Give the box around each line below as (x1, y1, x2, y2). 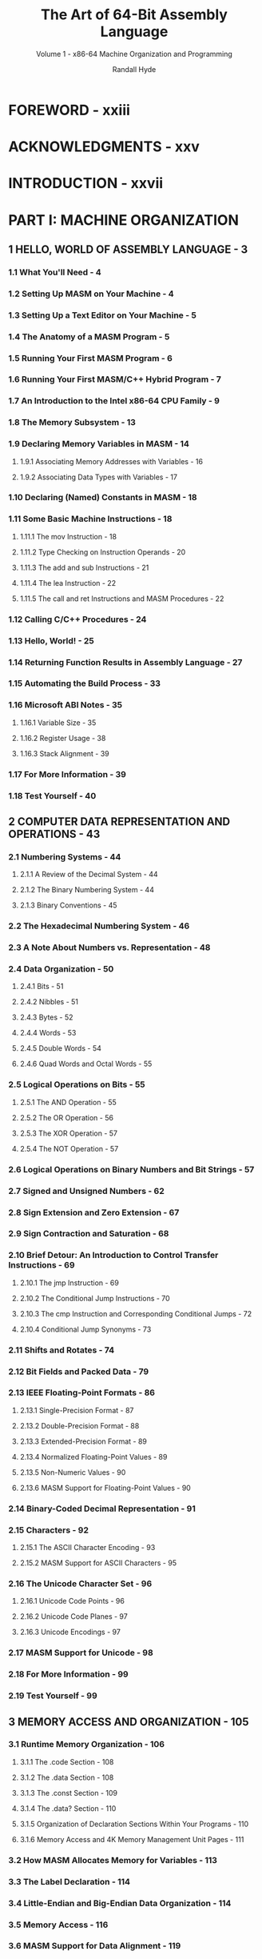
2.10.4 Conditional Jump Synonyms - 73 (19, 1324, 152, 1334)
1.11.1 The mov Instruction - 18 (19, 531, 117, 541)
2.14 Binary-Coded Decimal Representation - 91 (8, 1503, 196, 1514)
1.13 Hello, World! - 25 (8, 635, 94, 646)
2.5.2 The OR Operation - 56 (19, 1112, 114, 1122)
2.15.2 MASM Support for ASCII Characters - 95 (19, 1558, 177, 1568)
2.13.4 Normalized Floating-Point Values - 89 (19, 1452, 168, 1461)
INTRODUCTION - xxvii (8, 174, 164, 193)
